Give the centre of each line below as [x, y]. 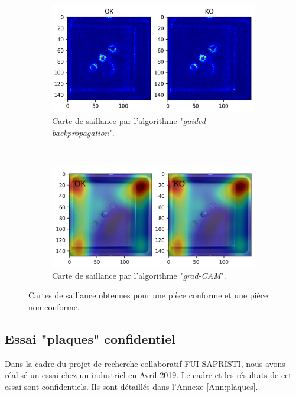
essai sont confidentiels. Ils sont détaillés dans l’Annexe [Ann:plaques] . [131, 386]
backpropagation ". [83, 132]
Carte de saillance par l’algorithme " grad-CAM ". [139, 275]
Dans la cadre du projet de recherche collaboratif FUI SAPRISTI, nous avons [145, 363]
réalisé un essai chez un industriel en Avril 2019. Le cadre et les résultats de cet [148, 375]
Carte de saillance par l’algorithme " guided [129, 121]
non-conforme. [54, 306]
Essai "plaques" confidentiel [90, 338]
